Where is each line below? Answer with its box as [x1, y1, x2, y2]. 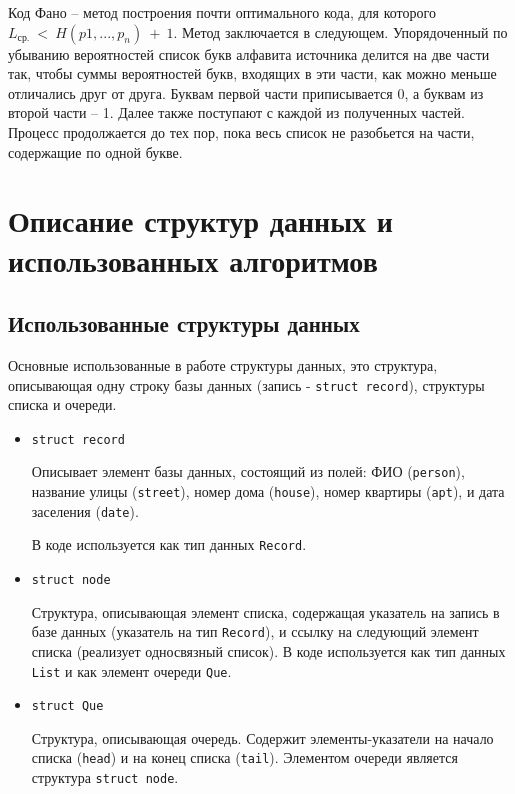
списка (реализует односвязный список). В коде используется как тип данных [31, 640, 506, 661]
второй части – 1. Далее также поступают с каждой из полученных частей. [8, 102, 465, 123]
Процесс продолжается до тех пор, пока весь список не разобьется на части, [8, 121, 475, 142]
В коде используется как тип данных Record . [31, 534, 307, 555]
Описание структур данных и [8, 200, 393, 241]
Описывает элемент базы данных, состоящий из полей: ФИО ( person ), [31, 461, 465, 482]
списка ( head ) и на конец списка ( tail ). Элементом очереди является [31, 747, 458, 768]
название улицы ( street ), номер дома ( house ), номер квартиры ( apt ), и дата [31, 481, 505, 502]
